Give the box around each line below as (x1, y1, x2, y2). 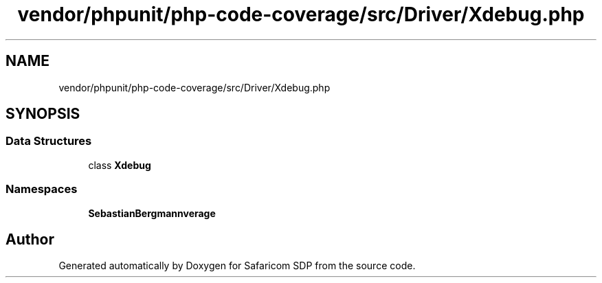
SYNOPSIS (5, 105, 80, 123)
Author (5, 230, 54, 248)
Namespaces (5, 182, 78, 196)
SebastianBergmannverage (88, 207, 216, 219)
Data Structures (5, 134, 92, 148)
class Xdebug (88, 159, 151, 171)
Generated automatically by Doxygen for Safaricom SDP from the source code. (58, 260, 416, 272)
